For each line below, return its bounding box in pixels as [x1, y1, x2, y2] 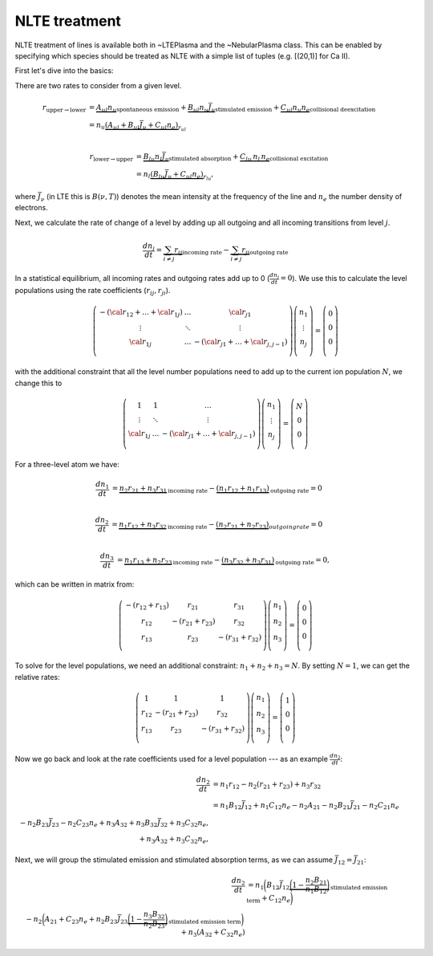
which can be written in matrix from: [14, 580, 135, 589]
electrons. [14, 203, 48, 213]
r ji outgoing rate [241, 245, 289, 256]
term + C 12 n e [246, 893, 291, 905]
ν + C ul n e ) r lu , [167, 169, 214, 182]
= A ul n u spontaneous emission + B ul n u [88, 103, 208, 114]
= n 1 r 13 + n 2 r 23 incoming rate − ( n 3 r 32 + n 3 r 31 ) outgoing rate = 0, [116, 555, 330, 567]
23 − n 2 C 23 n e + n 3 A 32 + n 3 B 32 [51, 819, 158, 829]
